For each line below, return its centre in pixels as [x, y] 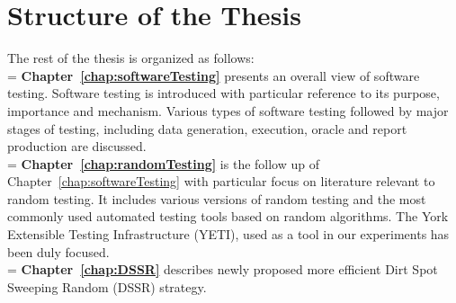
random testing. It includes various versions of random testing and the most [217, 198]
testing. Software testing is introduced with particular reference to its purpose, [224, 93]
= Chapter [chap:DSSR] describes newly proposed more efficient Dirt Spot [223, 269]
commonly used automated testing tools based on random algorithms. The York [228, 216]
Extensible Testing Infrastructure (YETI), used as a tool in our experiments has [228, 234]
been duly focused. [58, 251]
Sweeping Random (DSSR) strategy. [107, 286]
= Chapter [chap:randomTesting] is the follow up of [164, 163]
